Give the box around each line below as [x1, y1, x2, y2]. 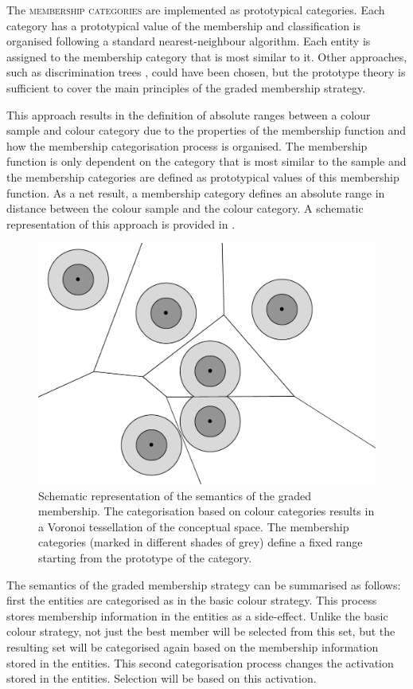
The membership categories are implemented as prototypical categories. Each [6, 2, 385, 18]
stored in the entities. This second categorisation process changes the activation [6, 654, 394, 671]
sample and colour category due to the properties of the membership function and [6, 122, 407, 139]
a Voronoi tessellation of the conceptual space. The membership [38, 518, 349, 534]
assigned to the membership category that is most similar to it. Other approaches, [6, 48, 407, 65]
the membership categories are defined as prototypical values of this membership [6, 168, 399, 185]
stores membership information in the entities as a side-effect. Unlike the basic [6, 607, 388, 624]
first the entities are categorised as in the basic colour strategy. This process [6, 592, 377, 609]
